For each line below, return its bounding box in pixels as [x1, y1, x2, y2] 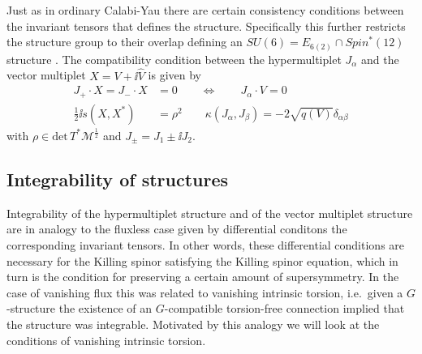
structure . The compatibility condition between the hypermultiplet [6, 50, 342, 67]
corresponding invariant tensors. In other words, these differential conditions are [6, 236, 405, 253]
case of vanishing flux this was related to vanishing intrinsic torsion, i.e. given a [6, 284, 403, 301]
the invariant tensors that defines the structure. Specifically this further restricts [6, 17, 406, 34]
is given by [148, 66, 202, 83]
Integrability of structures [6, 166, 229, 191]
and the [361, 50, 399, 67]
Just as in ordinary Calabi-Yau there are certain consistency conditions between [6, 2, 404, 18]
